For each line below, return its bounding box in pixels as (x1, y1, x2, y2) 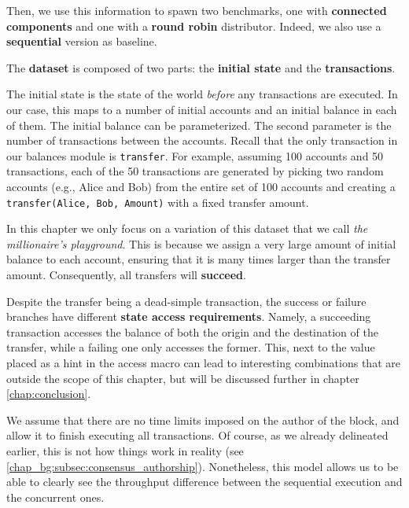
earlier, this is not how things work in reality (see (6, 442, 244, 458)
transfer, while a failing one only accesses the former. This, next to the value (6, 339, 375, 355)
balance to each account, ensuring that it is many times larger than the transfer (6, 251, 391, 267)
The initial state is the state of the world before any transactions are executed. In (6, 86, 398, 102)
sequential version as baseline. (6, 33, 157, 50)
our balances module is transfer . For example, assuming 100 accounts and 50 (6, 147, 384, 164)
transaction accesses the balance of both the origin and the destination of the (6, 323, 378, 340)
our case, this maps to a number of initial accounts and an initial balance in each (6, 101, 397, 117)
